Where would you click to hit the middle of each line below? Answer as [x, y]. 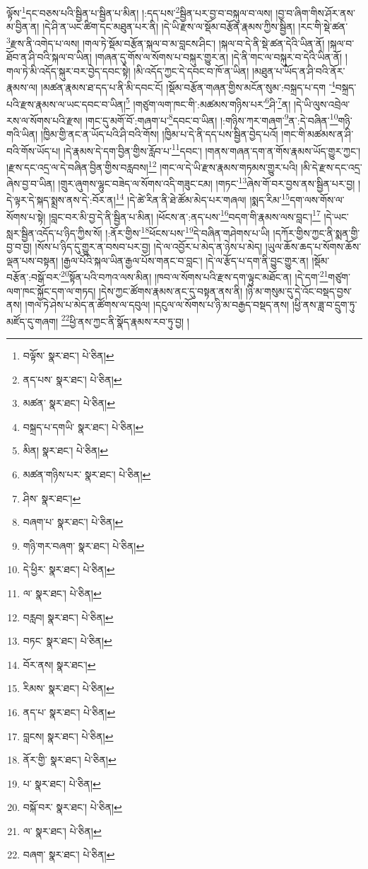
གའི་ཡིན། [22, 134]
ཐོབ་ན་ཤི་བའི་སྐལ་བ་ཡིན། [49, 57]
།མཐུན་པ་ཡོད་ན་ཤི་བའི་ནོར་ [298, 70]
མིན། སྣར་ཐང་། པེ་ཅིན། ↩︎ [66, 450]
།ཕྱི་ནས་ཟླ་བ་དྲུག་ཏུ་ [325, 305]
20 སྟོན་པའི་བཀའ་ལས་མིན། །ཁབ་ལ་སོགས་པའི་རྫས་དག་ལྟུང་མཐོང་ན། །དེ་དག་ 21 [195, 276]
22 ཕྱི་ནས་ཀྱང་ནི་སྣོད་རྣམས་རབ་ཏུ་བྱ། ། [125, 320]
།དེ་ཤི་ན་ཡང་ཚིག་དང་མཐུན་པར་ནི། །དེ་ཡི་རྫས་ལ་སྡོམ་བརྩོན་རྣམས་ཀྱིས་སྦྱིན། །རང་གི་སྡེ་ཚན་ [195, 27]
